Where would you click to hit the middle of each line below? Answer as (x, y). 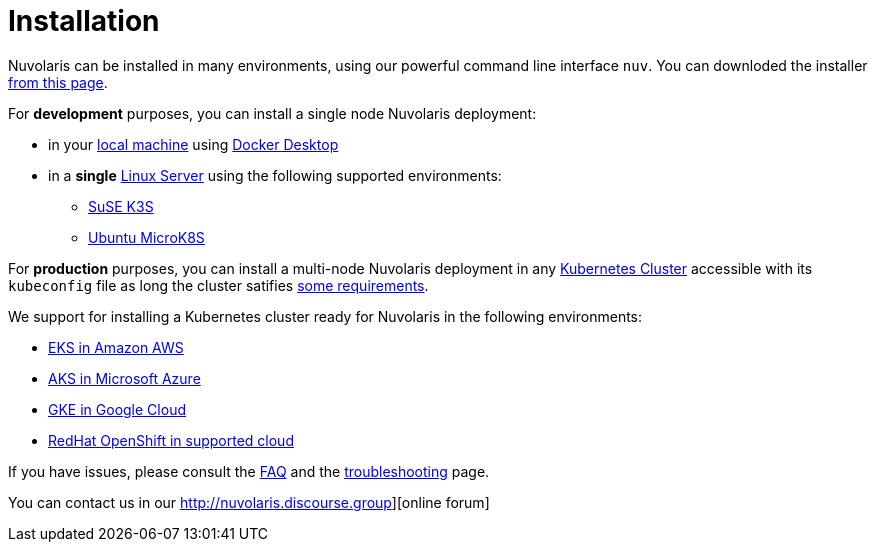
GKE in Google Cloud (117, 409)
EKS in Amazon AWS (116, 347)
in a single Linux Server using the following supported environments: (275, 175)
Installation (84, 21)
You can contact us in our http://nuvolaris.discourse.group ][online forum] (249, 502)
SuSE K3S (121, 206)
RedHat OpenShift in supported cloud (171, 440)
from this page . (58, 82)
